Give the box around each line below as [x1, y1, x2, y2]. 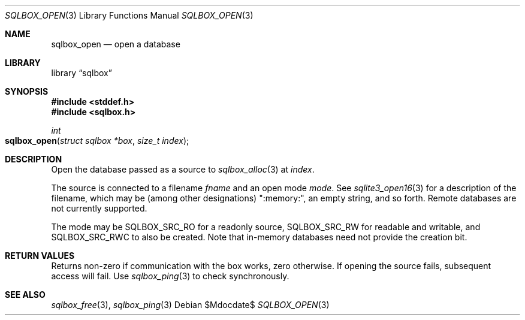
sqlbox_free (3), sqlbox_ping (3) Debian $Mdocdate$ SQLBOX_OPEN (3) [51, 300, 330, 310]
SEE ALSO [5, 289, 46, 300]
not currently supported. [51, 203, 147, 213]
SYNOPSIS [5, 86, 49, 96]
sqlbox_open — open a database [51, 39, 180, 49]
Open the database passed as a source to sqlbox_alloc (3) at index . [51, 164, 315, 174]
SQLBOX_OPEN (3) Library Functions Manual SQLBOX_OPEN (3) [5, 10, 254, 20]
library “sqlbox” [51, 68, 112, 78]
